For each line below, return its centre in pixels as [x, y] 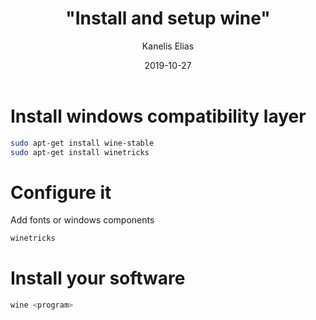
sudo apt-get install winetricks [80, 152]
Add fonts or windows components [82, 220]
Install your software [98, 278]
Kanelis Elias [168, 46]
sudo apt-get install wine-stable [82, 143]
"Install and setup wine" [168, 18]
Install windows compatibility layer [158, 116]
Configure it [61, 192]
